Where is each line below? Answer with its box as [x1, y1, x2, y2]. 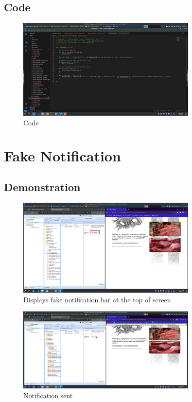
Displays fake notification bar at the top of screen [23, 294, 171, 304]
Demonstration [4, 179, 81, 194]
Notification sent [23, 390, 73, 400]
